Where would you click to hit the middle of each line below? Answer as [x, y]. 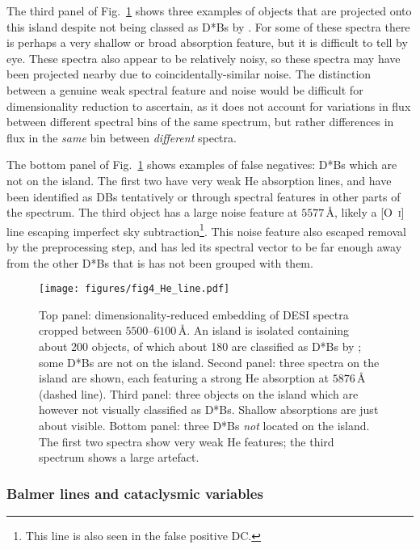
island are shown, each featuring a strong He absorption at [184, 378]
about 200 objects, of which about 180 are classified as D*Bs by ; [200, 346]
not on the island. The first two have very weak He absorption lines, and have [199, 180]
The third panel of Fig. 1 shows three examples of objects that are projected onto [209, 11]
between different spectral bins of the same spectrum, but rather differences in [200, 122]
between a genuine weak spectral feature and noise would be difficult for [185, 89]
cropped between [80, 330]
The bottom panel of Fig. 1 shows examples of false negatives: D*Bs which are [202, 165]
